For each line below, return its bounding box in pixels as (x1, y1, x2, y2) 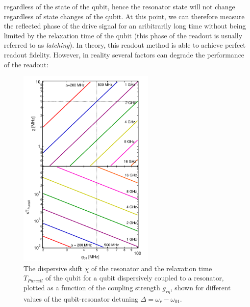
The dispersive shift (24, 263, 83, 273)
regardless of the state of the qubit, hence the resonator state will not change (4, 1, 235, 11)
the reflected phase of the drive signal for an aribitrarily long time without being (4, 21, 246, 31)
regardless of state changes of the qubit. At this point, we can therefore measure (4, 11, 245, 21)
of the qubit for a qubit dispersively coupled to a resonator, (45, 273, 224, 283)
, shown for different (170, 282, 231, 292)
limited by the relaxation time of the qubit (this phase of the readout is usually (4, 30, 243, 40)
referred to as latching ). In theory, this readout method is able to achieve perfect (4, 40, 246, 50)
